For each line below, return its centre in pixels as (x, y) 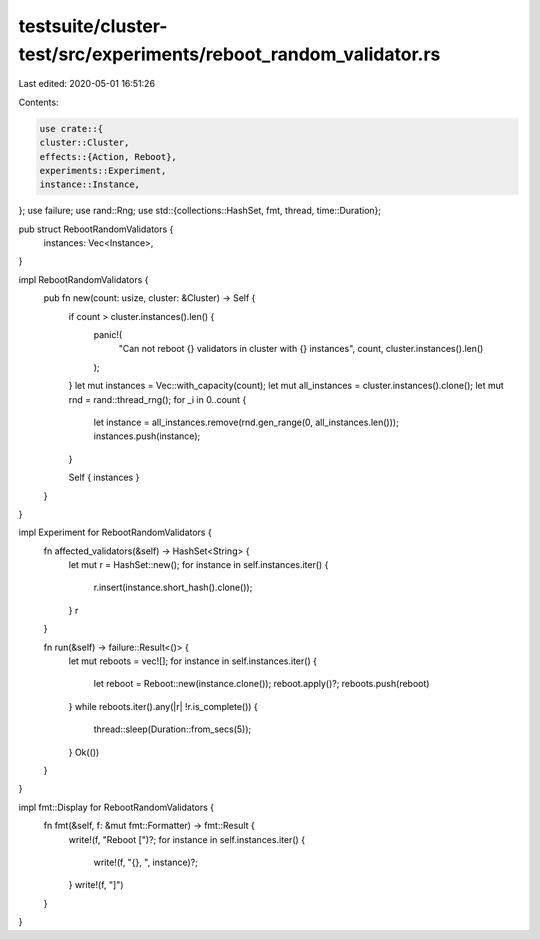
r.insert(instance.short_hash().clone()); (173, 587)
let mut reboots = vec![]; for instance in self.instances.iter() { (192, 661)
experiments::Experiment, (103, 170)
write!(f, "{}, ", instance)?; (146, 862)
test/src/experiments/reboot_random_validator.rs (229, 54)
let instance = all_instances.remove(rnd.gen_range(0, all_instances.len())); (246, 422)
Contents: (38, 102)
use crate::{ (71, 128)
